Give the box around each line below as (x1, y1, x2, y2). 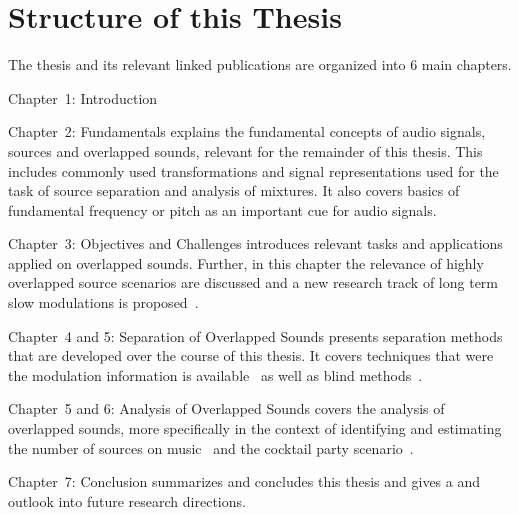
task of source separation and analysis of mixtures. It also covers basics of (8, 180, 460, 201)
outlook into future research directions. (8, 490, 246, 511)
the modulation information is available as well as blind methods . (8, 364, 423, 385)
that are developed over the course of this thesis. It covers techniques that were (8, 345, 494, 366)
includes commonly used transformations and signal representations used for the (8, 160, 499, 181)
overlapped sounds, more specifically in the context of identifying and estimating (8, 418, 502, 439)
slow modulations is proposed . (8, 292, 199, 313)
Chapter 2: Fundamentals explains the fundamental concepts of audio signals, (8, 121, 486, 142)
